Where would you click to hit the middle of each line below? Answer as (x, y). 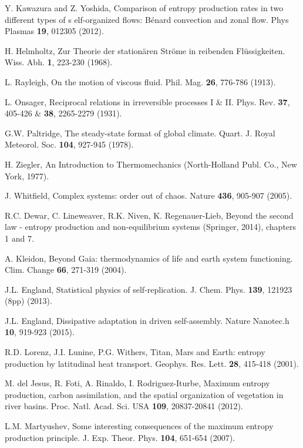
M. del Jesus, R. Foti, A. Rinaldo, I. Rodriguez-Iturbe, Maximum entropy (137, 383)
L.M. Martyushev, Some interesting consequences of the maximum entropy (139, 426)
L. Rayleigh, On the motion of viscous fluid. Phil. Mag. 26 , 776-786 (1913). (140, 81)
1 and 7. (19, 238)
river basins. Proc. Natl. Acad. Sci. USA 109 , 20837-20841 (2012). (124, 406)
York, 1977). (27, 175)
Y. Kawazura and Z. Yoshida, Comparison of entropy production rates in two (144, 8)
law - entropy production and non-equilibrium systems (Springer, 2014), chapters (151, 227)
